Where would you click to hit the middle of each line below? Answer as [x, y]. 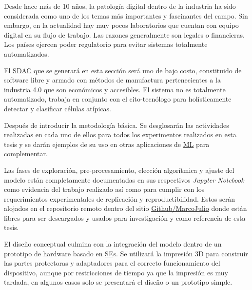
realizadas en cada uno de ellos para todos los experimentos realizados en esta [120, 135]
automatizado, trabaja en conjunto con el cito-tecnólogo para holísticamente [118, 99]
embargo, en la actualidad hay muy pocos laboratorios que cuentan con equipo [121, 25]
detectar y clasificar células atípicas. [58, 108]
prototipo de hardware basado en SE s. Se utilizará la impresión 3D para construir [126, 253]
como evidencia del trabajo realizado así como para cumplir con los [104, 189]
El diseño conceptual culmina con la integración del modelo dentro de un [113, 244]
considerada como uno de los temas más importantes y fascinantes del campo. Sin [126, 15]
